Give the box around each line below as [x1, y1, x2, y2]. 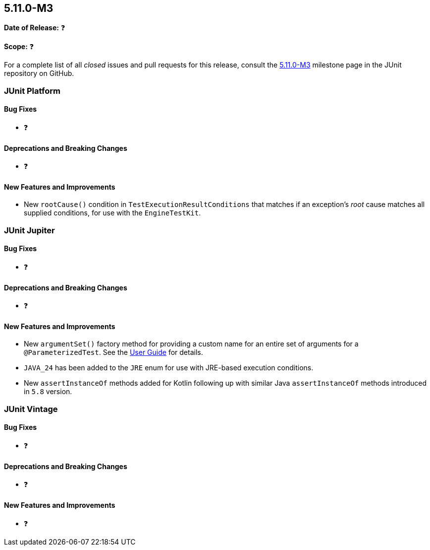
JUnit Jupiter [4, 225, 55, 235]
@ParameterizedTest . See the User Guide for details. [24, 348, 203, 357]
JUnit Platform [4, 85, 60, 96]
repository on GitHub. [4, 69, 74, 78]
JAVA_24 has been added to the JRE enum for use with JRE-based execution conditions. [24, 363, 314, 372]
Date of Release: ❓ [4, 23, 65, 32]
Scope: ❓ [4, 42, 34, 51]
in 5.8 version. [24, 387, 72, 396]
